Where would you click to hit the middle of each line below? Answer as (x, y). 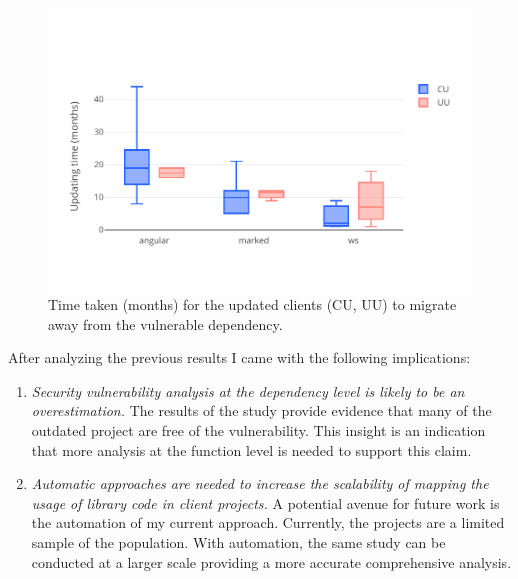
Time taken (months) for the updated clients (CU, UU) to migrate (252, 304)
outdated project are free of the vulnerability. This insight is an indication (258, 430)
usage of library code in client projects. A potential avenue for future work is (265, 502)
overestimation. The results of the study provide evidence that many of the (261, 410)
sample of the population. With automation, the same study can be (238, 542)
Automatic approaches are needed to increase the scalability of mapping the (260, 483)
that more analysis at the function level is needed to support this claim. (251, 449)
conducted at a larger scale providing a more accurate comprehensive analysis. (271, 561)
